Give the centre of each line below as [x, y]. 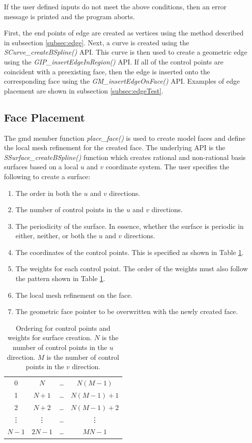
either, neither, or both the [56, 236]
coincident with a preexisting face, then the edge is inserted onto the [107, 71]
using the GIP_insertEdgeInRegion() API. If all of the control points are [114, 61]
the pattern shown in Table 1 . [60, 278]
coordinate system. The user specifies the [168, 167]
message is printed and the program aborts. [70, 16]
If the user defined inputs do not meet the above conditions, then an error [115, 6]
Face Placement [44, 117]
